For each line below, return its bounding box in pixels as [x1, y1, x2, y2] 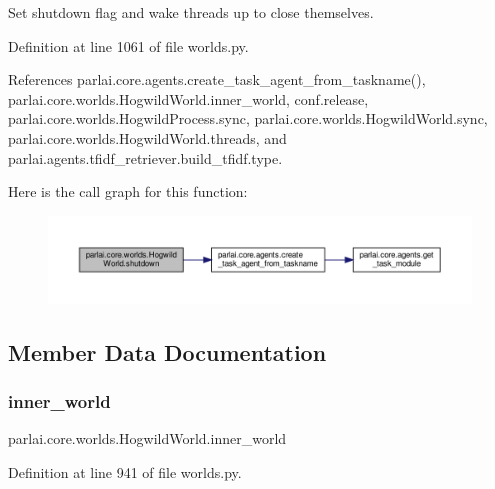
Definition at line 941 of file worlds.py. [8, 461, 242, 482]
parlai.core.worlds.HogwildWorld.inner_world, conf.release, [8, 88, 369, 109]
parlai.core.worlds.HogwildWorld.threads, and [8, 127, 287, 148]
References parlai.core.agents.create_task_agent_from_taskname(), [8, 69, 426, 90]
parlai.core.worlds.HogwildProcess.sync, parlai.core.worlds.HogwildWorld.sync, [8, 108, 488, 129]
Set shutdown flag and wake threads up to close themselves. [8, 2, 374, 22]
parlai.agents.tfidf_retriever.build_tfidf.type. [8, 147, 283, 168]
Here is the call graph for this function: [8, 181, 248, 202]
